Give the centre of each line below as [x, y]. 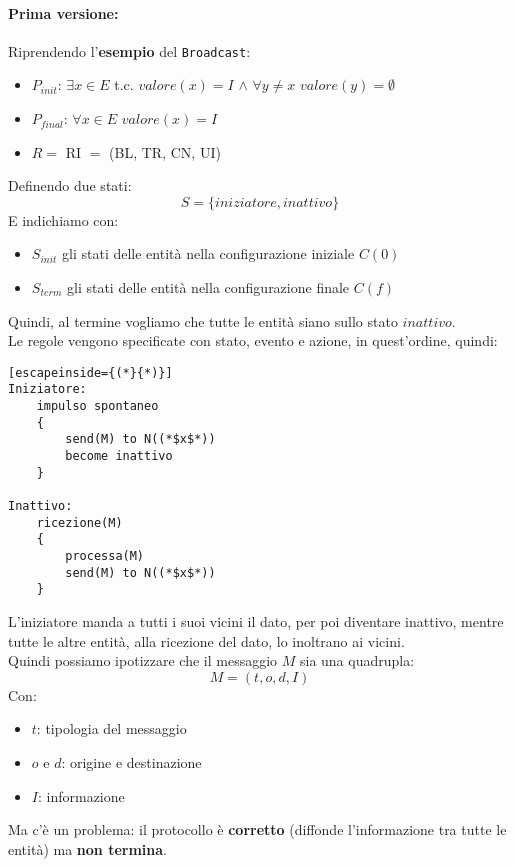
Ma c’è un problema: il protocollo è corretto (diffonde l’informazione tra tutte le [257, 829]
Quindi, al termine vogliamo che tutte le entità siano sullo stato [203, 320]
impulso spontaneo [97, 406]
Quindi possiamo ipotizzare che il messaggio [143, 660]
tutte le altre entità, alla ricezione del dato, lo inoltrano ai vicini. [206, 640]
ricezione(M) [79, 522]
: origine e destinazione [131, 761]
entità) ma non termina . [87, 848]
